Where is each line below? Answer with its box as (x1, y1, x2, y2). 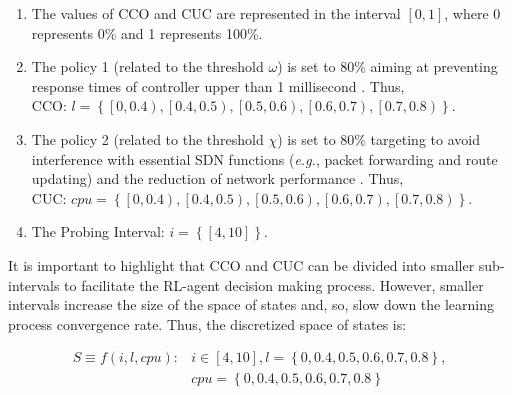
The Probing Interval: (31, 221, 165, 242)
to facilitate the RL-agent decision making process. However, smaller (64, 274, 484, 295)
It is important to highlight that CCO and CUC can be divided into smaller (8, 254, 475, 275)
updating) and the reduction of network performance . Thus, (31, 168, 404, 189)
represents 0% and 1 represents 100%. (31, 22, 263, 43)
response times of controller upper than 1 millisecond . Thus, (31, 75, 405, 96)
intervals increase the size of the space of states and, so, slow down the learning (8, 294, 494, 315)
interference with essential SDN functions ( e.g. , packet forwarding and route (31, 148, 498, 169)
